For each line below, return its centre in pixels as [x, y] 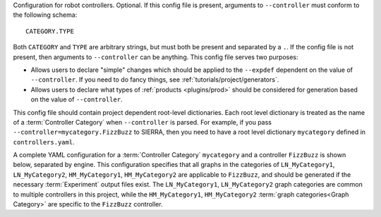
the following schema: [45, 15]
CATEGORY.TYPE [50, 31]
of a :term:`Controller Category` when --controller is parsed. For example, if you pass [142, 122]
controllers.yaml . [44, 142]
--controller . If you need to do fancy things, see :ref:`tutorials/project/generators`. [155, 80]
